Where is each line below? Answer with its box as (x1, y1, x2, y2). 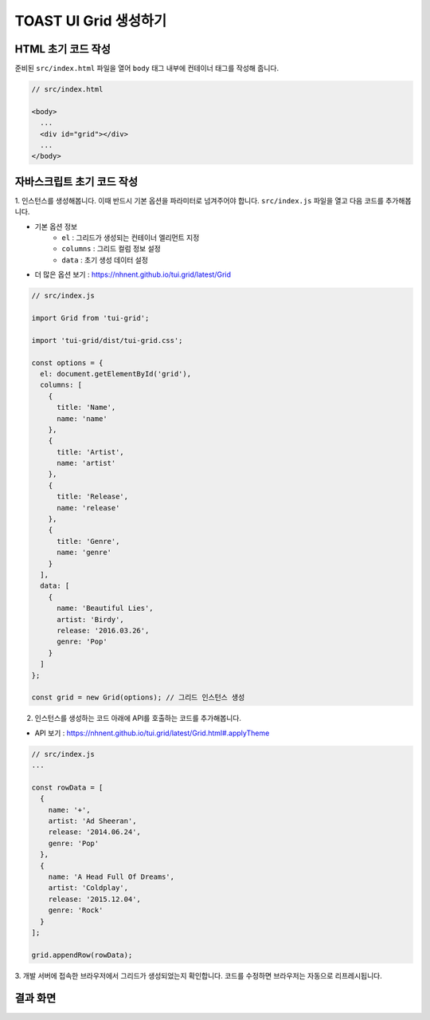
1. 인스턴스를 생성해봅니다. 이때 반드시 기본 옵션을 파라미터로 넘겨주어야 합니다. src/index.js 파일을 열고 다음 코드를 (14, 195, 384, 205)
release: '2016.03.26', (57, 626, 150, 635)
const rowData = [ (31, 782, 104, 792)
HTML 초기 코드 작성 (14, 42, 111, 56)
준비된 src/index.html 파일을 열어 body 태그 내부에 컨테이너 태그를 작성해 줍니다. (14, 64, 279, 73)
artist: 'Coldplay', (48, 884, 129, 892)
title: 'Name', (57, 403, 116, 412)
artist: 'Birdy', (57, 615, 125, 624)
